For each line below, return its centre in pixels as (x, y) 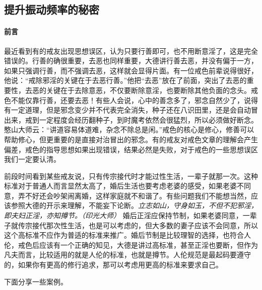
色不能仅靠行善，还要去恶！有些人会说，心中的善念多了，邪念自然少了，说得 (131, 100)
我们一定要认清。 (32, 159)
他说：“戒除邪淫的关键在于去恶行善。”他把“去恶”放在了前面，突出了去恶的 (125, 80)
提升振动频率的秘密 (52, 9)
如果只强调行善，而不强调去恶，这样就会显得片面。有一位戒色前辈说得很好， (131, 70)
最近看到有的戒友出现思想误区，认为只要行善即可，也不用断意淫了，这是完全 (131, 51)
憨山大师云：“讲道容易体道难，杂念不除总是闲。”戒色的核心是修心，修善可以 (129, 129)
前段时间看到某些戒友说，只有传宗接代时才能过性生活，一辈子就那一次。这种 (131, 176)
